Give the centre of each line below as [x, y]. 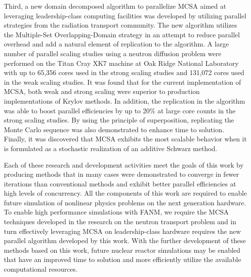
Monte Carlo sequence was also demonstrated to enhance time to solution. [114, 129]
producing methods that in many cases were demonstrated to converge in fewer [122, 174]
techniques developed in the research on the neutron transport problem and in [120, 222]
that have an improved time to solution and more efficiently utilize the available [123, 259]
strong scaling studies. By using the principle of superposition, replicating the [119, 120]
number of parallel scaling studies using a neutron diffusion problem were [113, 53]
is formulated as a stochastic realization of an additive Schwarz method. [111, 148]
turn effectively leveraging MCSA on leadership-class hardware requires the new [123, 231]
